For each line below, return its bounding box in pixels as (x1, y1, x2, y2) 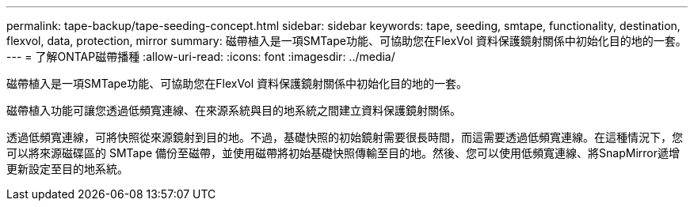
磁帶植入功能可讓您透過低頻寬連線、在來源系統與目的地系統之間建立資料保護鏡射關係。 (6, 103, 461, 117)
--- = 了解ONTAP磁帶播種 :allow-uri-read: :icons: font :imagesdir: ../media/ (6, 50, 395, 63)
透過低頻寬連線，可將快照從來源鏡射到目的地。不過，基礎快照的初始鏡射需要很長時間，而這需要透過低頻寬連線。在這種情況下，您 (6, 130, 683, 144)
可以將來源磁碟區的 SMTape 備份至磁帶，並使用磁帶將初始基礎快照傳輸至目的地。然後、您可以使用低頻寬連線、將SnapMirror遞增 (6, 146, 681, 160)
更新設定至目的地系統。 (6, 162, 128, 175)
